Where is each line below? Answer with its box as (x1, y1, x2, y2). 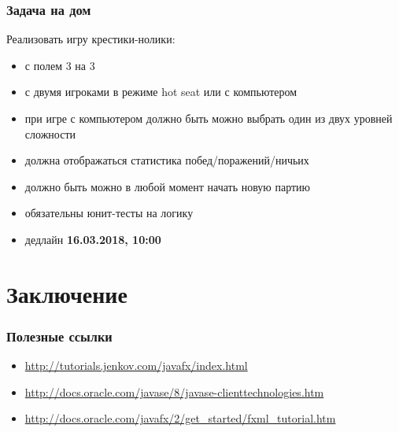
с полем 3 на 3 (24, 57, 95, 73)
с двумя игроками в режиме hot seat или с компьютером (24, 83, 297, 100)
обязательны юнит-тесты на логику (24, 205, 194, 221)
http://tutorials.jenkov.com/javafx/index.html (24, 357, 248, 374)
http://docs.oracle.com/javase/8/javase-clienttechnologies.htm (24, 383, 324, 400)
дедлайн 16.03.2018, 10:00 (24, 231, 161, 247)
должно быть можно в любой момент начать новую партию (24, 178, 311, 194)
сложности (24, 125, 76, 142)
